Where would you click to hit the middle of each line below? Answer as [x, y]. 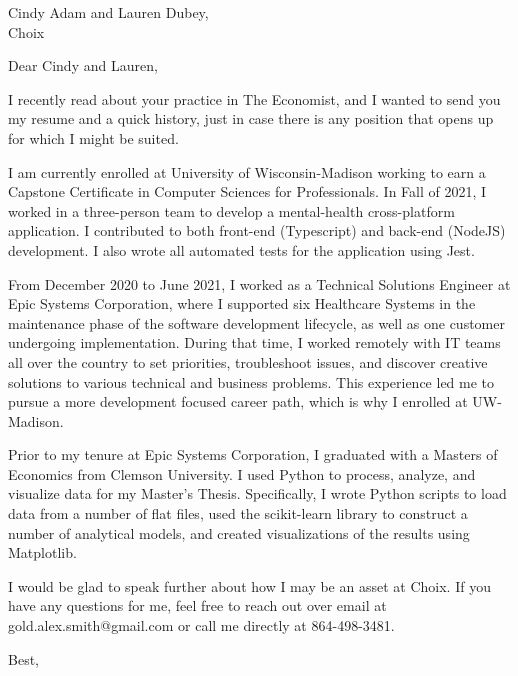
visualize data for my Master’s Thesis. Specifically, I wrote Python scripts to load [257, 493]
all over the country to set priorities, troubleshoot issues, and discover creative [248, 361]
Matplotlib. [42, 552]
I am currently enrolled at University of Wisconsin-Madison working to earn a [247, 171]
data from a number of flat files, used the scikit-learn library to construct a [238, 513]
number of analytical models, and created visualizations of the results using [239, 532]
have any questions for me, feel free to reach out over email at [197, 605]
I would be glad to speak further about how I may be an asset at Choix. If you [249, 585]
